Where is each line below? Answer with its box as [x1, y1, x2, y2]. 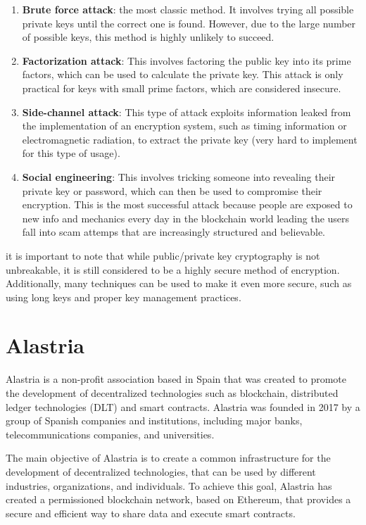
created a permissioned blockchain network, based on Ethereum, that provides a [6, 492, 351, 507]
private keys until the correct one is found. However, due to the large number [22, 15, 356, 30]
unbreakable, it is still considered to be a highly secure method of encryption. [6, 262, 340, 277]
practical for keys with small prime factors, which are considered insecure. [22, 80, 341, 95]
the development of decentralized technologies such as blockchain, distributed [6, 386, 339, 400]
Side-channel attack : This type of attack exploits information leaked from [22, 104, 351, 119]
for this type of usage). [22, 146, 120, 160]
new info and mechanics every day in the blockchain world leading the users [22, 210, 350, 225]
